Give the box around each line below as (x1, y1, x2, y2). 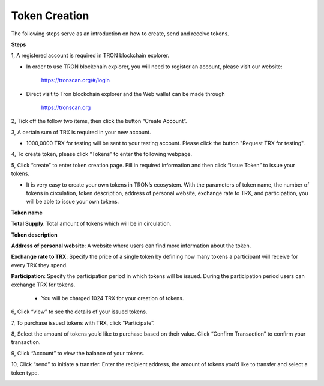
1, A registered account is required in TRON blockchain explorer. (11, 52, 170, 59)
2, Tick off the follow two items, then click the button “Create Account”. (11, 118, 187, 125)
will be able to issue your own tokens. (26, 198, 119, 205)
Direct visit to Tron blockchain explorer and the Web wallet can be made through (26, 90, 225, 97)
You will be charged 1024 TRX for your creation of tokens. (41, 294, 184, 301)
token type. (11, 369, 40, 376)
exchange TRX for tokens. (11, 281, 76, 288)
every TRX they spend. (11, 261, 68, 268)
